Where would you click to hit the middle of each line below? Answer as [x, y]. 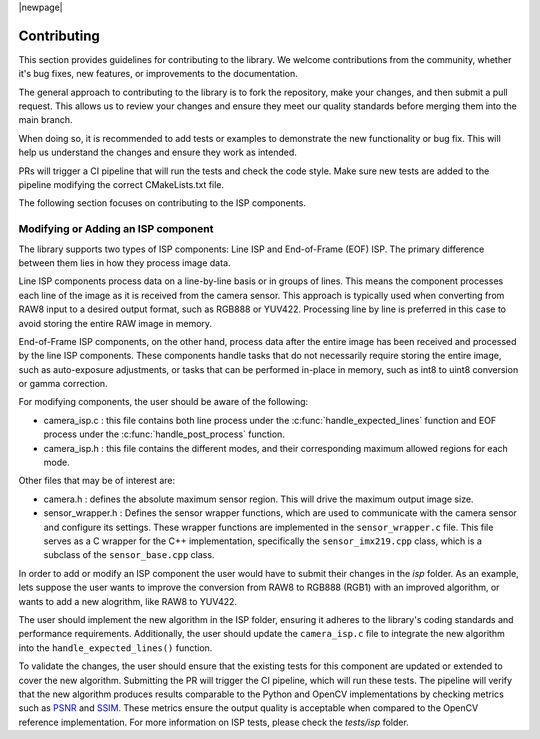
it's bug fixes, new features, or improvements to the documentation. [158, 74]
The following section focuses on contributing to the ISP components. [162, 203]
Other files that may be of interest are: [97, 481]
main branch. [46, 120]
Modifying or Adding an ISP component [116, 229]
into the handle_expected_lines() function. [115, 647]
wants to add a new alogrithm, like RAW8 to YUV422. [128, 601]
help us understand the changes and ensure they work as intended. [157, 152]
